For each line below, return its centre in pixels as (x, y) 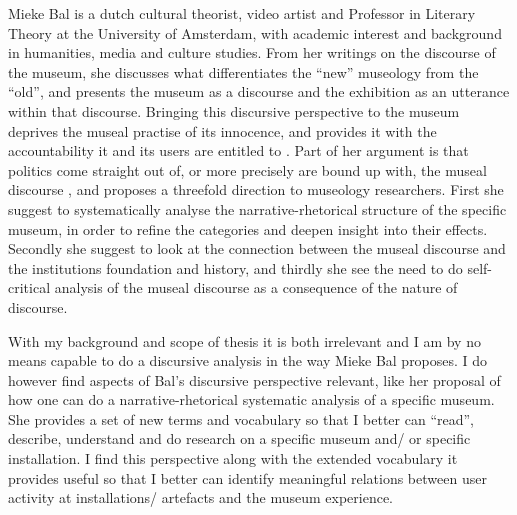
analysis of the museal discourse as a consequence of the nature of (256, 287)
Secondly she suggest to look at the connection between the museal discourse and (257, 248)
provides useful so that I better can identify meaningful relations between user (247, 477)
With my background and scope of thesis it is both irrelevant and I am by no (244, 340)
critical (29, 287)
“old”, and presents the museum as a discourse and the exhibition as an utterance (259, 91)
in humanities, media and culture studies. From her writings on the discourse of (252, 52)
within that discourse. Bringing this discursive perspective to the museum (234, 110)
